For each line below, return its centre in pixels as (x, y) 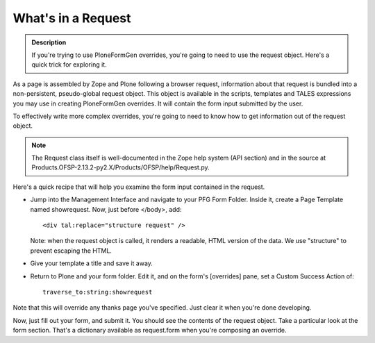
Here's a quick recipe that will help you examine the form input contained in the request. (139, 187)
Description (49, 42)
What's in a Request (72, 18)
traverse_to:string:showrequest (98, 292)
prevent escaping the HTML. (71, 251)
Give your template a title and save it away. (91, 263)
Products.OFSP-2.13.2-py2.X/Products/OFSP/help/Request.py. (120, 167)
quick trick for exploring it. (69, 65)
